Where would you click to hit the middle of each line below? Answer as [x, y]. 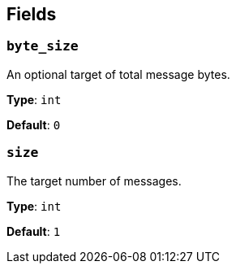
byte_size [43, 46]
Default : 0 [34, 124]
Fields [32, 14]
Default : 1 [34, 231]
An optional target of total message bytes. [118, 74]
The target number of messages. [94, 181]
